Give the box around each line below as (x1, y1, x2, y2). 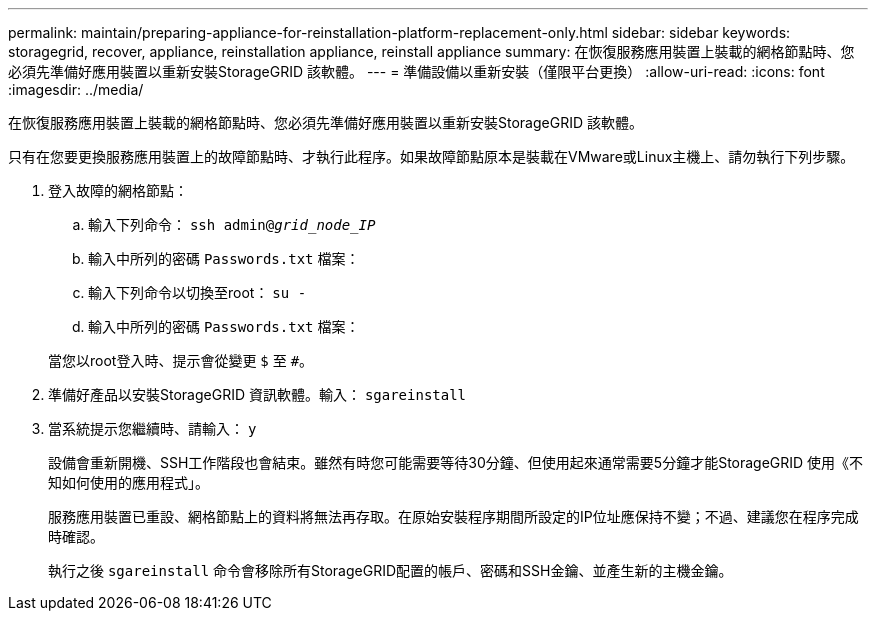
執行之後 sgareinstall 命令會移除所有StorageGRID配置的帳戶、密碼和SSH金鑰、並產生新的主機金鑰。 (48, 562, 733, 579)
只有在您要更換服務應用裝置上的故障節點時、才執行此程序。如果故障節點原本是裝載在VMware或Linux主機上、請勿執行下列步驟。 (8, 148, 855, 165)
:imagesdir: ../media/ (8, 81, 144, 98)
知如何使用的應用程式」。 (48, 474, 209, 491)
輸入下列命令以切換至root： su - (88, 284, 307, 301)
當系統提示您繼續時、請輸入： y (48, 420, 257, 437)
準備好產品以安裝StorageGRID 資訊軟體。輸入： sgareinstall (48, 386, 467, 403)
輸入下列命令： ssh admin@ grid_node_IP (88, 216, 376, 233)
